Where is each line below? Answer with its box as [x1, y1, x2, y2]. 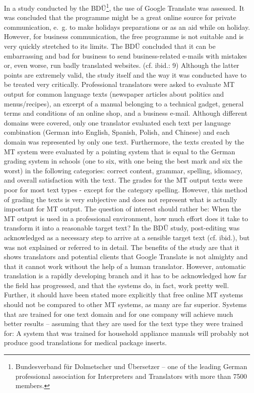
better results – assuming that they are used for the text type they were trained [4, 318, 243, 329]
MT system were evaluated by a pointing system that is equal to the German [4, 146, 235, 156]
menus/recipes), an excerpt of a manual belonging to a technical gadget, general [4, 98, 244, 108]
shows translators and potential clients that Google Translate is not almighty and [4, 251, 248, 262]
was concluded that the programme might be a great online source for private [4, 12, 236, 22]
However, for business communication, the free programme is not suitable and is [4, 31, 244, 41]
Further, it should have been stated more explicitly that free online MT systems [4, 290, 243, 300]
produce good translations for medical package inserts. [4, 337, 167, 348]
